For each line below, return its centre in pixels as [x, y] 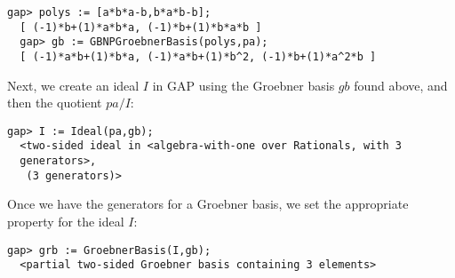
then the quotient [55, 103]
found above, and [401, 85]
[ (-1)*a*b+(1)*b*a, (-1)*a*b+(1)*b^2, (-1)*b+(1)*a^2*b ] [198, 56]
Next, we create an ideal [73, 85]
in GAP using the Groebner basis [243, 85]
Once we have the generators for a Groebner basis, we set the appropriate [208, 204]
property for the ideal [66, 222]
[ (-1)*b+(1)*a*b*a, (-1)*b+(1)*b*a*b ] [141, 27]
